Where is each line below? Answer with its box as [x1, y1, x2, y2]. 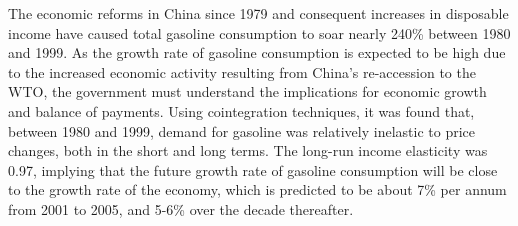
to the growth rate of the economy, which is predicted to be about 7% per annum [8, 179, 507, 200]
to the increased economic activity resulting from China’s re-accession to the [8, 61, 476, 82]
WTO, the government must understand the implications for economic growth [8, 81, 487, 102]
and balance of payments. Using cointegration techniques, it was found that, [8, 100, 475, 121]
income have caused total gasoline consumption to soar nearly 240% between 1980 [8, 22, 511, 43]
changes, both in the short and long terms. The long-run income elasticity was [8, 140, 488, 161]
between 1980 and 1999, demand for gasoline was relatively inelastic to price [8, 120, 475, 141]
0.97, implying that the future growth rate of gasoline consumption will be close [8, 159, 498, 180]
